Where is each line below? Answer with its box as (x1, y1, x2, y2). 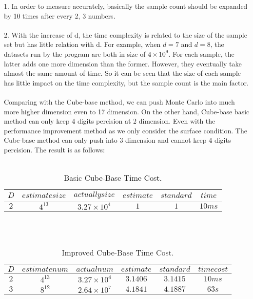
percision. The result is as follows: (4, 144, 105, 154)
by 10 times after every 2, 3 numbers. (4, 10, 116, 21)
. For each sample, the (168, 48, 234, 59)
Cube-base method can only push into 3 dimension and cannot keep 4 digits (4, 135, 231, 145)
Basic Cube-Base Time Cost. (63, 172, 162, 184)
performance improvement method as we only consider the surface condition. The (4, 125, 247, 135)
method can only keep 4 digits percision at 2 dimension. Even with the (4, 116, 215, 126)
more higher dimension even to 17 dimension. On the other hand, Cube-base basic (4, 106, 250, 116)
